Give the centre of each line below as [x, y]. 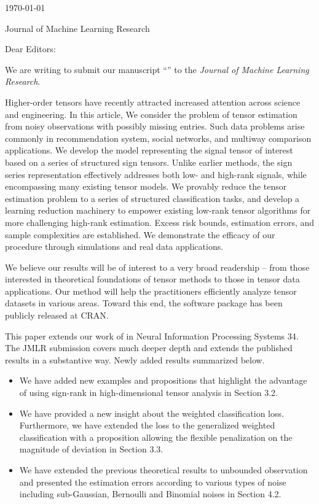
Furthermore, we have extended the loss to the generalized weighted [147, 425]
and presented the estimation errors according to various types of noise [153, 482]
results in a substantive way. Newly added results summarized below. [135, 359]
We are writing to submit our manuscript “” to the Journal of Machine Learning [157, 69]
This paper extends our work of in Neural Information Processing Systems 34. [152, 335]
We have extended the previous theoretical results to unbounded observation [163, 470]
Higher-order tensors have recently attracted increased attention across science [153, 102]
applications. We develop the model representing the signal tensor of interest [149, 150]
